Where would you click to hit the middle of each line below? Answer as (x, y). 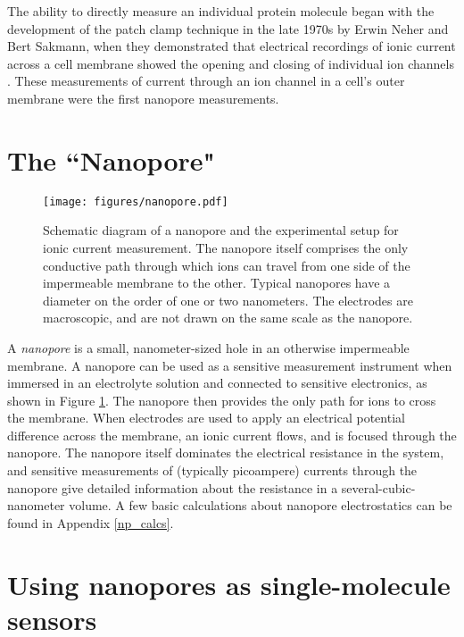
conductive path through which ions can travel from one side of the (227, 265)
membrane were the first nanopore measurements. (143, 98)
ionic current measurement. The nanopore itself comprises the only (226, 247)
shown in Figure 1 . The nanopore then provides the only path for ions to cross (222, 400)
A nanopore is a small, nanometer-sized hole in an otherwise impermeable (208, 347)
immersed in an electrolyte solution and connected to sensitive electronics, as (217, 383)
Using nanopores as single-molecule (229, 584)
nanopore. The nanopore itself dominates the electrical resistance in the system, (226, 453)
